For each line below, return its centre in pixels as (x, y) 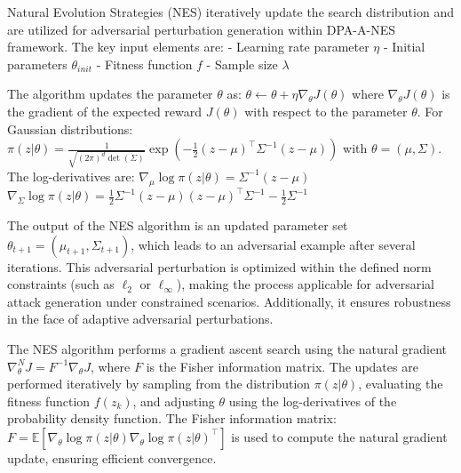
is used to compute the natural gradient (339, 436)
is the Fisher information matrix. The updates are (282, 366)
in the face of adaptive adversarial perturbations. (140, 319)
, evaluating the (401, 384)
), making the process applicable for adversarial (305, 284)
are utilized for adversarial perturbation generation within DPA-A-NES (201, 29)
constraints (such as (61, 284)
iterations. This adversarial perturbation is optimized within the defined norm (219, 266)
